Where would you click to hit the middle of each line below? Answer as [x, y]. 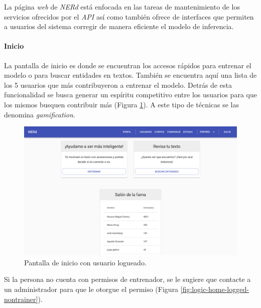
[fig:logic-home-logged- [215, 289]
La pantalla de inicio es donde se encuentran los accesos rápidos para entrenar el [128, 65]
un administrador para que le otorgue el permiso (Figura [91, 289]
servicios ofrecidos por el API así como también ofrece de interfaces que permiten [129, 16]
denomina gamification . [40, 114]
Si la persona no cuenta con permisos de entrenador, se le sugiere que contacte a [127, 279]
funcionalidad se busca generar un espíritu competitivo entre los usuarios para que [130, 95]
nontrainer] [21, 299]
